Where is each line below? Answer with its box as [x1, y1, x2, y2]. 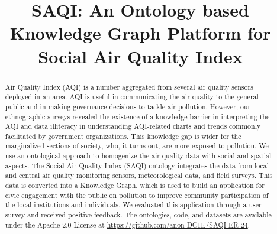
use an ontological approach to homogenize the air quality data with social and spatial [5, 151, 272, 161]
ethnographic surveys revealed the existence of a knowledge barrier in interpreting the [5, 111, 270, 121]
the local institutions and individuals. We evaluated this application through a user [5, 200, 262, 210]
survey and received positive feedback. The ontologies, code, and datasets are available [5, 210, 272, 220]
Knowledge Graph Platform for [9, 21, 271, 45]
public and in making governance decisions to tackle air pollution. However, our [5, 101, 251, 111]
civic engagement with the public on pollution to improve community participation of [5, 190, 269, 200]
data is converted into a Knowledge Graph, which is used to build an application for [5, 180, 265, 190]
